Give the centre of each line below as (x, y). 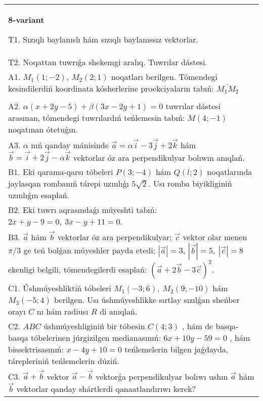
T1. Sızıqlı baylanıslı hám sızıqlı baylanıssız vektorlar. (103, 39)
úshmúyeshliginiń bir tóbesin (94, 326)
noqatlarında (230, 172)
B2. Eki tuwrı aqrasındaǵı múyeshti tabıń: (83, 210)
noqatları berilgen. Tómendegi (164, 77)
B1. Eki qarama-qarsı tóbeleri (61, 172)
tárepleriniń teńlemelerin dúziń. (64, 361)
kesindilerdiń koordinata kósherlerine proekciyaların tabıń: (111, 88)
